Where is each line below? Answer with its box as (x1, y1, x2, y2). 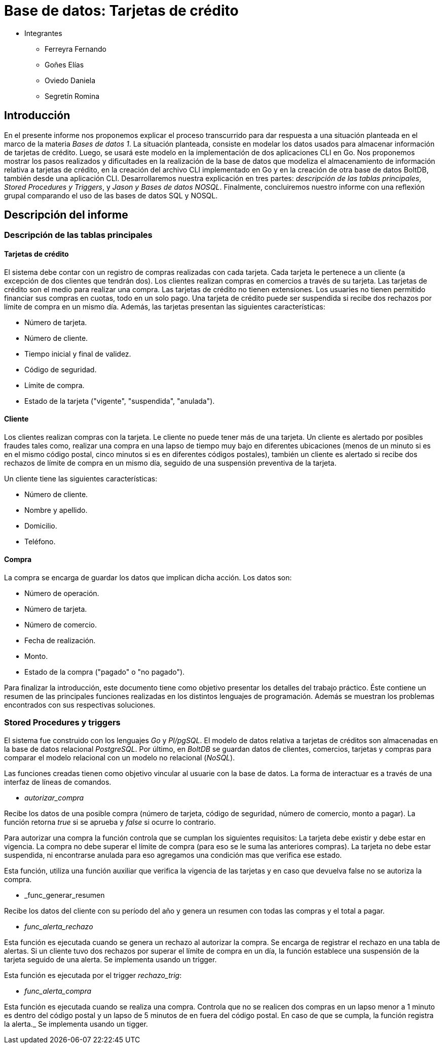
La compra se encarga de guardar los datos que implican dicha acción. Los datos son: (4, 573, 292, 582)
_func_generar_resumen (24, 890, 105, 899)
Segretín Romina (45, 91, 100, 100)
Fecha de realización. (24, 636, 96, 645)
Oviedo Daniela (45, 76, 96, 85)
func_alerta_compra (24, 986, 92, 995)
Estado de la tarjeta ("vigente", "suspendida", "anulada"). (24, 396, 215, 405)
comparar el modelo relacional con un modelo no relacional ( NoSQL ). (4, 753, 235, 762)
